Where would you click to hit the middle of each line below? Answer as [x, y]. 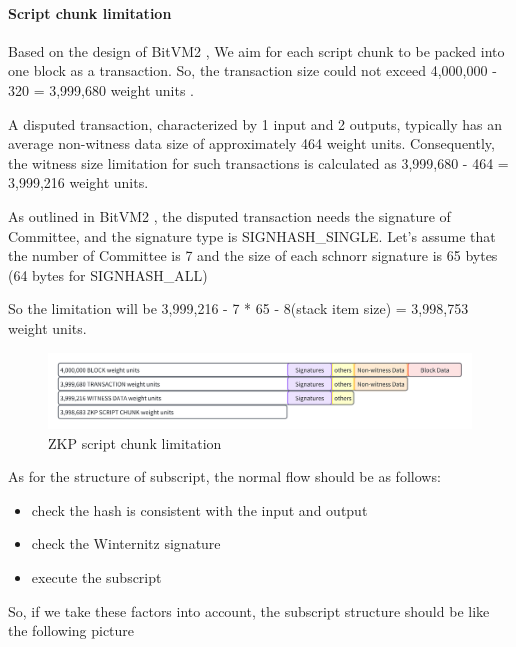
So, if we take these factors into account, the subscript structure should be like [249, 610]
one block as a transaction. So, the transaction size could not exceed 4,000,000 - [252, 70]
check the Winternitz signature [126, 543]
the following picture [71, 630]
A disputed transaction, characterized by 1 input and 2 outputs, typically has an [255, 123]
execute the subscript [96, 577]
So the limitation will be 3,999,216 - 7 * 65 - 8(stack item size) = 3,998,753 [238, 308]
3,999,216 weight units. [78, 182]
